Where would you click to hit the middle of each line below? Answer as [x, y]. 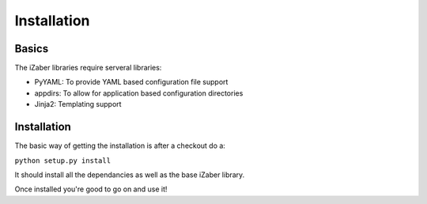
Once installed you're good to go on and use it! [91, 189]
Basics [32, 49]
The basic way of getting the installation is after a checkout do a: [120, 145]
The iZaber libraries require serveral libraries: [88, 68]
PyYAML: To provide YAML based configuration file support [131, 82]
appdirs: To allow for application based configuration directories [139, 93]
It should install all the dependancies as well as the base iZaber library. [130, 175]
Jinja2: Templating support [78, 104]
